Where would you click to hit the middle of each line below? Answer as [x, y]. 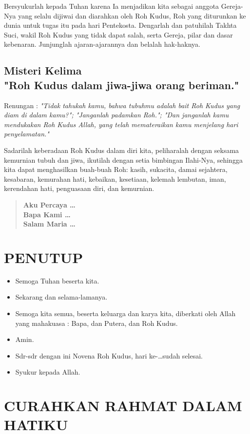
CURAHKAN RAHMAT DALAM [123, 406]
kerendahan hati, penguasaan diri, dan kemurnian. [79, 188]
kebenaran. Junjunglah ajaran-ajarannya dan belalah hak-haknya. [102, 44]
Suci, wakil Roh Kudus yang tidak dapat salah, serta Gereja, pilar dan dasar [118, 34]
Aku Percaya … [49, 204]
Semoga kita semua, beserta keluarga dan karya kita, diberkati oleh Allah [125, 313]
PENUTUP [44, 257]
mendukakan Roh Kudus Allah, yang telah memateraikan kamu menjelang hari [121, 124]
